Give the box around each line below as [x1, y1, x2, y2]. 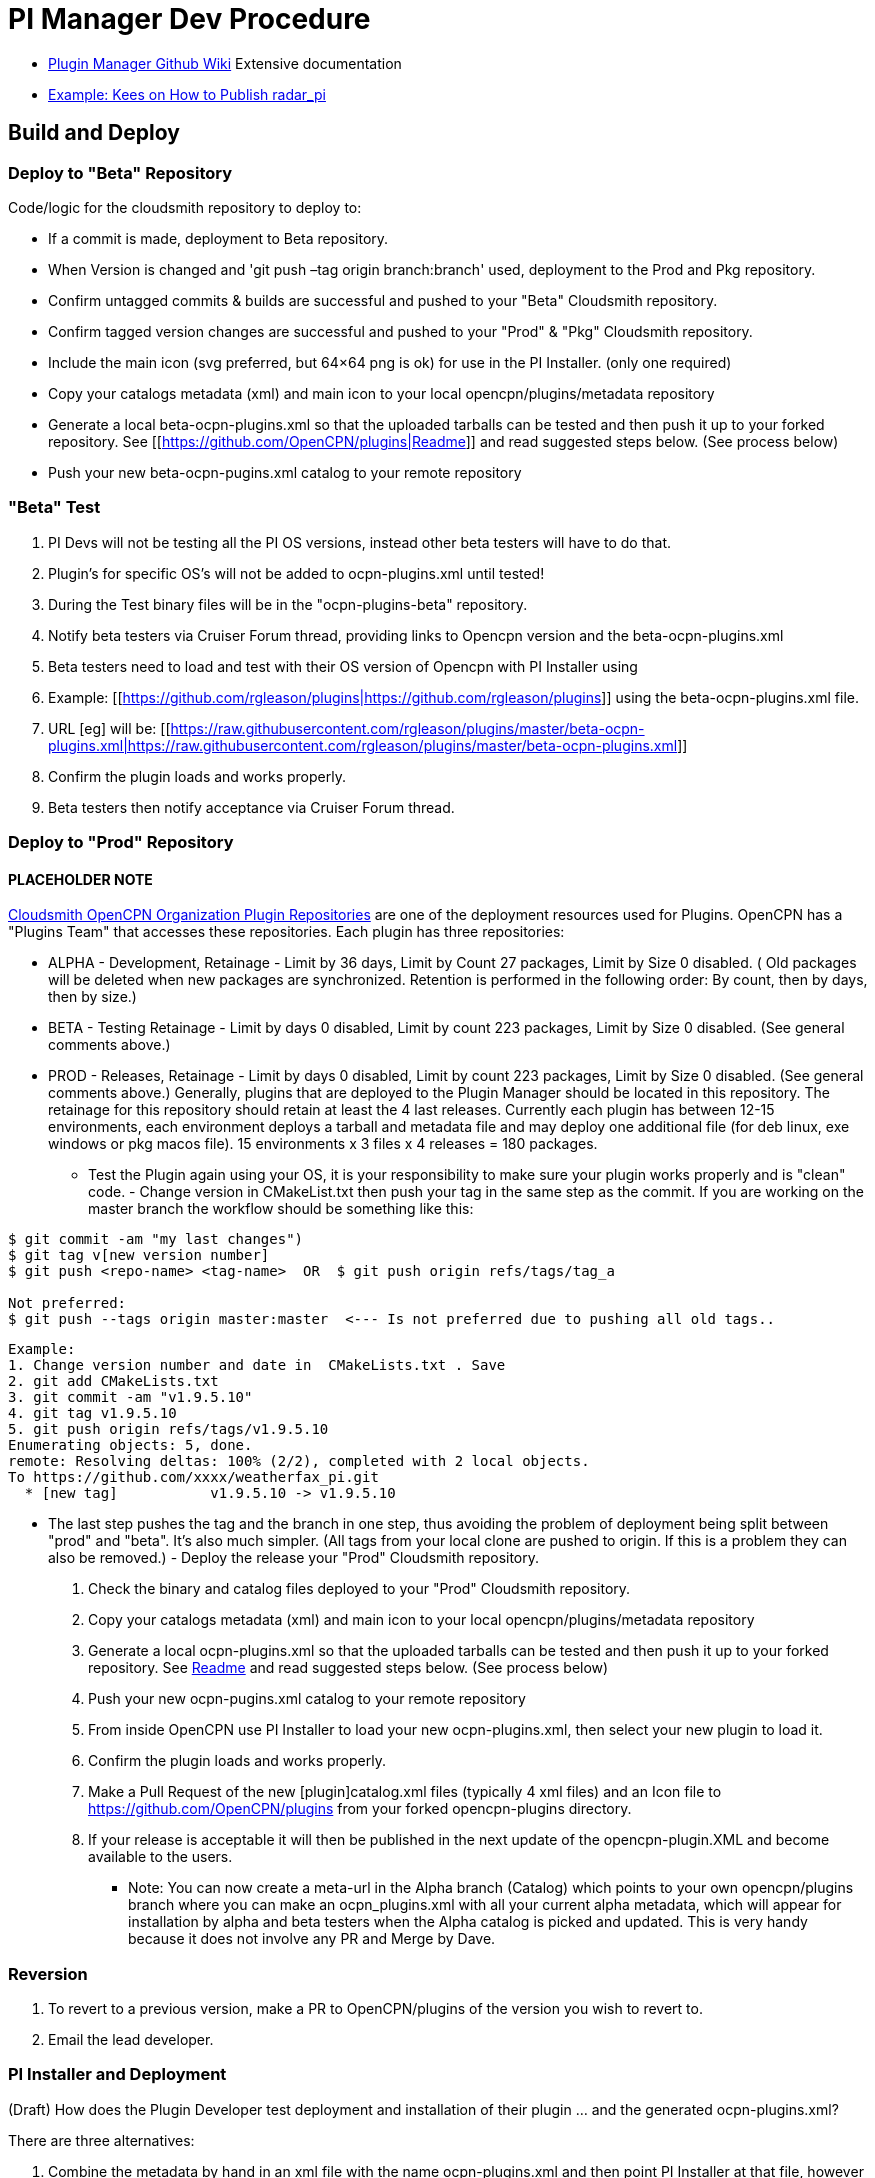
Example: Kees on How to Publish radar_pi [48, 85, 326, 103]
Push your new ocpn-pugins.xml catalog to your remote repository [88, 1690, 526, 1708]
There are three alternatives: [8, 2131, 195, 2149]
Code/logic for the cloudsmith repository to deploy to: [8, 198, 362, 216]
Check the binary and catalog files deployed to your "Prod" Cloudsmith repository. [88, 1580, 631, 1598]
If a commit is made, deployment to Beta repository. [48, 229, 389, 247]
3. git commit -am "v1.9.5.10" [8, 1389, 253, 1406]
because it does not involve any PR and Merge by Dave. [128, 1930, 496, 1948]
